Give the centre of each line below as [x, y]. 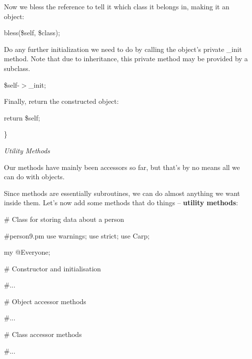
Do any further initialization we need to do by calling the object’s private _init [123, 49]
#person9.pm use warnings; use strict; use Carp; [77, 235]
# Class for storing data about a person [64, 219]
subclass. [17, 68]
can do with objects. [34, 177]
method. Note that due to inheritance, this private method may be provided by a [126, 59]
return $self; [22, 117]
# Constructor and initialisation [52, 268]
